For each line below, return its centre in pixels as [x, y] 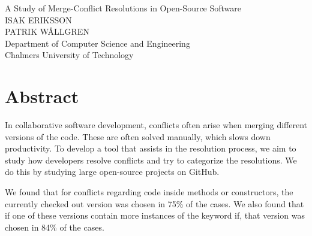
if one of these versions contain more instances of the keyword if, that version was [155, 215]
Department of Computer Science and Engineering [97, 43]
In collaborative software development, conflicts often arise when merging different [156, 125]
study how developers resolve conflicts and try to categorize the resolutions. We [151, 160]
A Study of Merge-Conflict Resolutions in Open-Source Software [123, 8]
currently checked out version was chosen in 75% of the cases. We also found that [154, 203]
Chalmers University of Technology [69, 55]
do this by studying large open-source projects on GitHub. [112, 172]
